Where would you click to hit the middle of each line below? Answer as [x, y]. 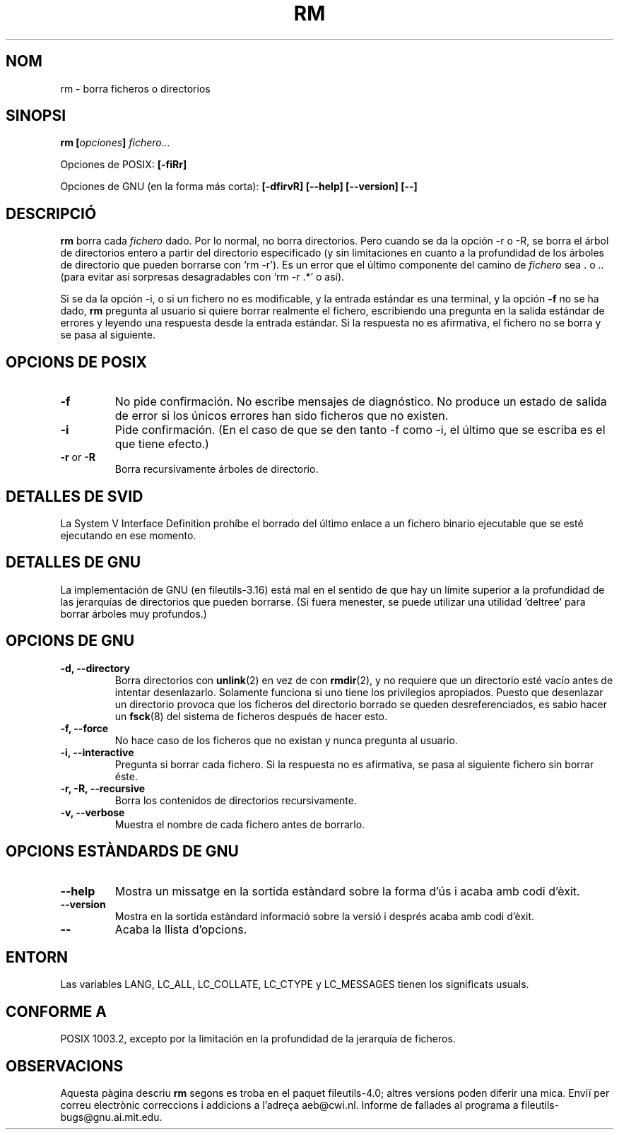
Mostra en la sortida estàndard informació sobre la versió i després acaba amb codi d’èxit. [325, 916]
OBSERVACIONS [65, 1066]
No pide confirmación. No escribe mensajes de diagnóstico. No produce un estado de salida [361, 402]
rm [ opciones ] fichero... [115, 143]
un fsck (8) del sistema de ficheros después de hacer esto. [251, 716]
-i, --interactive [97, 752]
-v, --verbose [93, 812]
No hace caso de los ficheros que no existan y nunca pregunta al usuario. [286, 740]
